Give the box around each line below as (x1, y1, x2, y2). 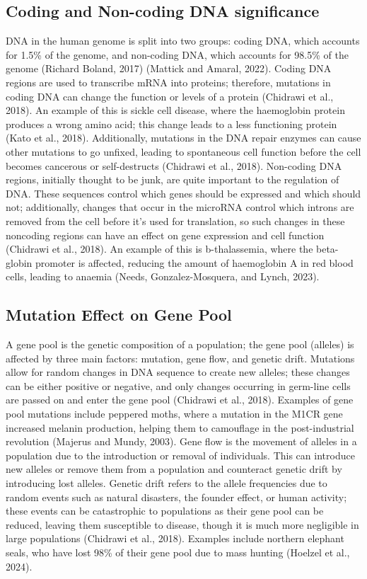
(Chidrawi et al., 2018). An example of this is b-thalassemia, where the (6, 241, 313, 256)
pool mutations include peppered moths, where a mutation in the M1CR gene (6, 406, 343, 421)
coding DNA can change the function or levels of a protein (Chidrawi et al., (6, 88, 334, 103)
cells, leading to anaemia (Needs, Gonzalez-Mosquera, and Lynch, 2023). (6, 269, 320, 284)
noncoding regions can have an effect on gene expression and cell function (6, 227, 325, 242)
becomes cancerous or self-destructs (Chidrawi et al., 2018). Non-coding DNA (6, 158, 342, 173)
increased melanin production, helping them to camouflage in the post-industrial (6, 420, 354, 435)
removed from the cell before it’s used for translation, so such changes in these (6, 213, 345, 228)
